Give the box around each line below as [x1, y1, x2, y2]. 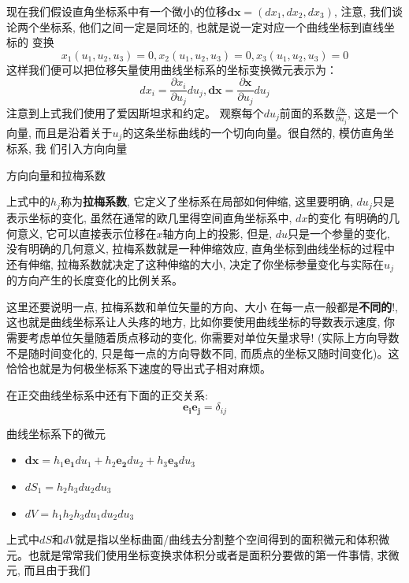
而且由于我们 [24, 562, 91, 578]
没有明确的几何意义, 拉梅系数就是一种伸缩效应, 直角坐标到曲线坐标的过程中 [6, 240, 396, 257]
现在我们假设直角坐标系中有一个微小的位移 [6, 3, 227, 19]
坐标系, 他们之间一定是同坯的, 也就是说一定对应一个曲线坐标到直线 [39, 18, 385, 35]
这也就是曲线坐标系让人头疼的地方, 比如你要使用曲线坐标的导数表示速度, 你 [6, 314, 396, 330]
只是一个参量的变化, [287, 225, 390, 241]
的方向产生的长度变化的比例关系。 [6, 272, 183, 288]
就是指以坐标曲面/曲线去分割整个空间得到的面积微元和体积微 [75, 531, 390, 548]
